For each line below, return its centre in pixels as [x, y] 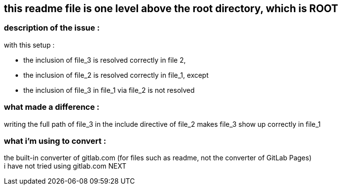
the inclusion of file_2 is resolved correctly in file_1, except [116, 75]
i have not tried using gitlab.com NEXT [65, 166]
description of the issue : [52, 28]
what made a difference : [52, 107]
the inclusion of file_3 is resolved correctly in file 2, [105, 60]
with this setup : [29, 45]
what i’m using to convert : [55, 141]
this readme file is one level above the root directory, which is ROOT [171, 9]
